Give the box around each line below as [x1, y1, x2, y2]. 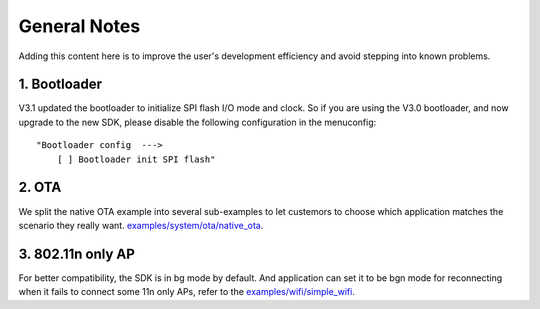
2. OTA [18, 179, 62, 196]
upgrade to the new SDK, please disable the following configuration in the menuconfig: [18, 116, 377, 128]
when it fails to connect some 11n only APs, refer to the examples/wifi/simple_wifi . [18, 286, 355, 298]
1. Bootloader [18, 76, 103, 93]
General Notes [18, 15, 141, 37]
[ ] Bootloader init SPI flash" [56, 153, 216, 165]
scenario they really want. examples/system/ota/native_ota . [18, 219, 264, 231]
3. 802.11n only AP [18, 245, 135, 262]
